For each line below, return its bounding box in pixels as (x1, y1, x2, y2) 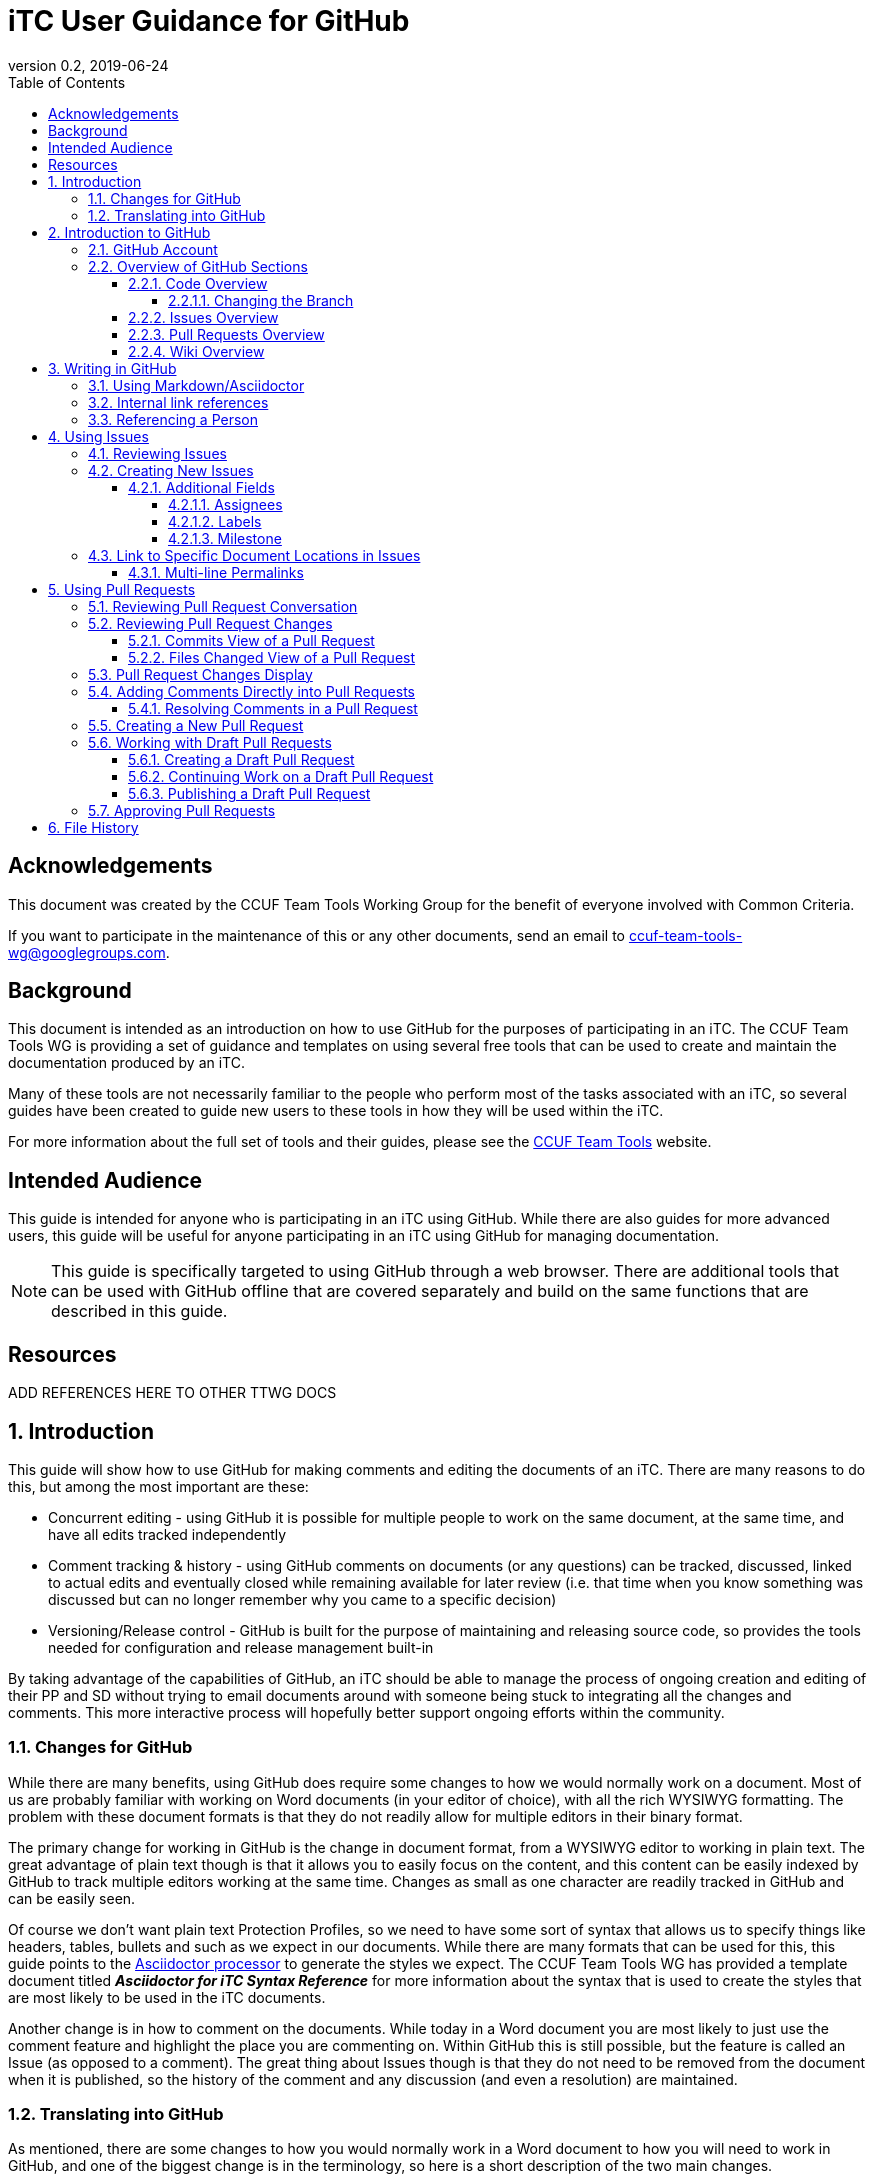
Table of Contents (8, 73, 126, 91)
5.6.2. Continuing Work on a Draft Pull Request (128, 767, 434, 785)
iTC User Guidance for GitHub (8, 4, 410, 38)
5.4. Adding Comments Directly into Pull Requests (88, 682, 415, 700)
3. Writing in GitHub (48, 359, 177, 377)
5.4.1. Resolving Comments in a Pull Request (128, 699, 418, 717)
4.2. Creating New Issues (88, 461, 254, 479)
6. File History (48, 818, 139, 836)
